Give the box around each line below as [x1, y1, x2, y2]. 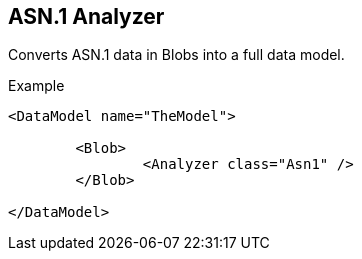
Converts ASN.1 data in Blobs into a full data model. [8, 46, 345, 64]
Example [8, 77, 65, 95]
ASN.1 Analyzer [8, 4, 165, 29]
